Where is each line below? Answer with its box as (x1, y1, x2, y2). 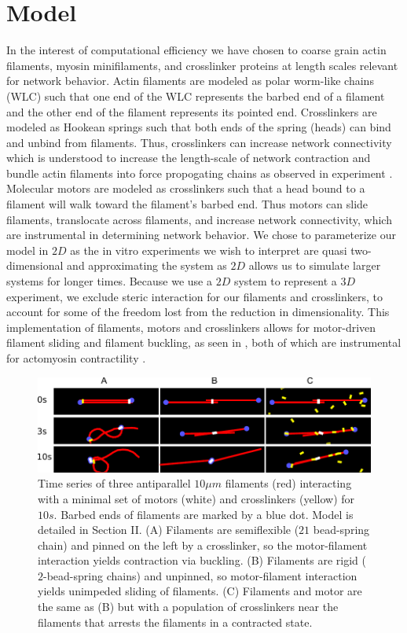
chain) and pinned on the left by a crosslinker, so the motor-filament (38, 536, 368, 553)
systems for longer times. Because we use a (6, 273, 212, 289)
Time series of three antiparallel (38, 475, 191, 491)
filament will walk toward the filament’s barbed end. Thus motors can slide (6, 196, 368, 212)
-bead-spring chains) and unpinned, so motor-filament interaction (43, 567, 357, 583)
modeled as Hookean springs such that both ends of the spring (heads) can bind (6, 119, 391, 135)
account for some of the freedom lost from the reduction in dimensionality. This (6, 304, 390, 320)
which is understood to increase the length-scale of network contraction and (6, 149, 371, 166)
